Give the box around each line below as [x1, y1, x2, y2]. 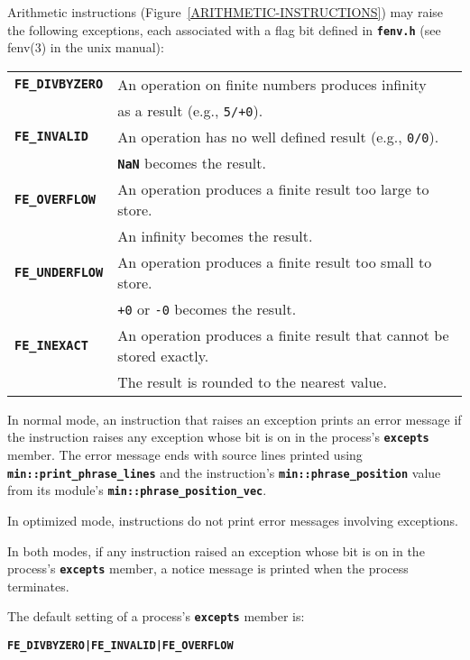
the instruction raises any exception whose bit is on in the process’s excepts [7, 427, 429, 446]
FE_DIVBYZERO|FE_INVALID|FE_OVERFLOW [7, 639, 234, 653]
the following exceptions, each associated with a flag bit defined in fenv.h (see [7, 20, 441, 39]
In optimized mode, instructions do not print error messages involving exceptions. [7, 511, 458, 529]
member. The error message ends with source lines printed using [7, 445, 363, 464]
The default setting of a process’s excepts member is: [7, 607, 305, 626]
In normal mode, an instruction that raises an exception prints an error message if [7, 409, 462, 428]
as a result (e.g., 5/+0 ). [117, 99, 263, 121]
